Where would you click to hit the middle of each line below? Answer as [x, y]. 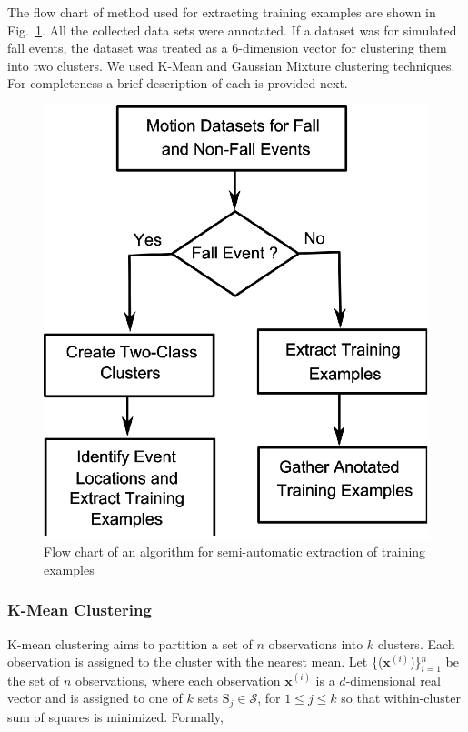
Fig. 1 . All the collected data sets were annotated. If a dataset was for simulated [232, 30]
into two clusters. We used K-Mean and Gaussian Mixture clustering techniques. [231, 65]
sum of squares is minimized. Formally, [115, 716]
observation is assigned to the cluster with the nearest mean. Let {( [195, 662]
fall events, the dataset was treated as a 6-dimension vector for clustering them [227, 48]
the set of [34, 680]
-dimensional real [393, 680]
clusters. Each [416, 643]
